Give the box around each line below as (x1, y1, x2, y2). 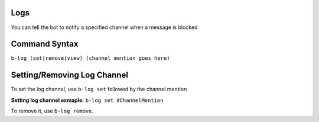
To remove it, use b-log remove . (11, 107, 94, 115)
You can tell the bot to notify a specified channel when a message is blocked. (11, 24, 200, 31)
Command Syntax (11, 39, 79, 49)
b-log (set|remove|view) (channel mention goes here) (11, 55, 170, 62)
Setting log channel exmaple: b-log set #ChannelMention (11, 97, 164, 104)
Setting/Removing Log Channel (11, 70, 129, 80)
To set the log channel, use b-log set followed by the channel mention (11, 86, 187, 93)
